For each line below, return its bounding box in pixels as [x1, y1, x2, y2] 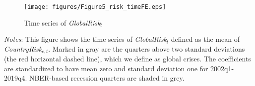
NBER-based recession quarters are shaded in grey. [29, 73, 185, 83]
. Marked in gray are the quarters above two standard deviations [48, 43, 245, 54]
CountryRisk [4, 43, 42, 54]
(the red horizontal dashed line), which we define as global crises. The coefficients [4, 54, 251, 64]
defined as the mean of [171, 34, 240, 44]
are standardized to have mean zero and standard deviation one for [4, 63, 208, 73]
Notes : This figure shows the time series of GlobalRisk [4, 34, 167, 44]
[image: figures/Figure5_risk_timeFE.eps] [24, 3, 166, 10]
